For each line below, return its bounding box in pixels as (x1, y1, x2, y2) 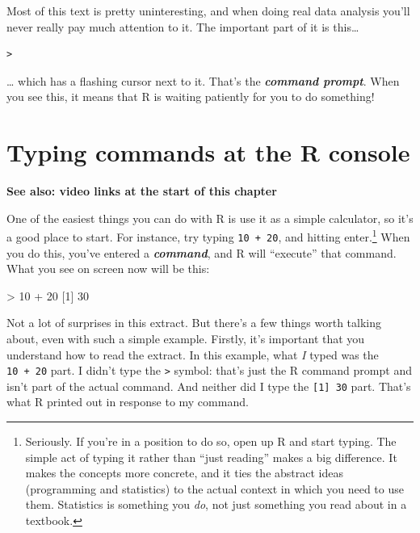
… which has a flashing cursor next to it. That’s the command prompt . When (6, 72, 400, 89)
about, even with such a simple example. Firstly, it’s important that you (6, 329, 365, 346)
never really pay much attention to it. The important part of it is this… (6, 18, 359, 35)
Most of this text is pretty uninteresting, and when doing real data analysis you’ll (6, 2, 410, 19)
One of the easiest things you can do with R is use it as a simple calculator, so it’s (6, 209, 414, 226)
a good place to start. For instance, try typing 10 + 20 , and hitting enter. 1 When (6, 226, 410, 245)
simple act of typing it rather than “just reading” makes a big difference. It (25, 448, 397, 465)
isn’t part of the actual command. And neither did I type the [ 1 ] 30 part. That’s (6, 377, 411, 394)
